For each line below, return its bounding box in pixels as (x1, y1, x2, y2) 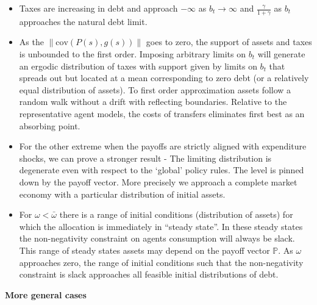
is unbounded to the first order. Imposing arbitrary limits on (19, 48, 246, 60)
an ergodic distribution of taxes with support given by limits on (19, 59, 257, 72)
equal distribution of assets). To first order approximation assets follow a (19, 83, 291, 96)
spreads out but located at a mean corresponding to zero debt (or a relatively (19, 71, 309, 84)
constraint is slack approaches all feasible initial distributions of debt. (19, 268, 279, 281)
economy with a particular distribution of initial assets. (19, 187, 226, 200)
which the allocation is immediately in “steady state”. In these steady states (19, 220, 303, 232)
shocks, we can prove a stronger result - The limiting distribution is (19, 151, 272, 164)
